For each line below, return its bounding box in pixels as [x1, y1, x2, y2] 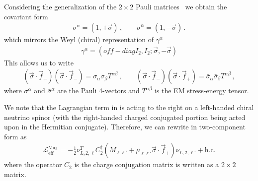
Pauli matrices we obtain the [136, 1, 227, 11]
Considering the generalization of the [4, 1, 117, 11]
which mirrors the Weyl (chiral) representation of [4, 34, 154, 45]
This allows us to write [4, 57, 74, 67]
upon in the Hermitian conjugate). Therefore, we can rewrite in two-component [4, 121, 246, 132]
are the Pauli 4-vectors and [57, 85, 140, 96]
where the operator [4, 159, 62, 170]
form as [4, 131, 27, 141]
